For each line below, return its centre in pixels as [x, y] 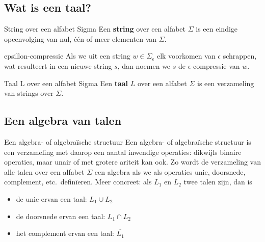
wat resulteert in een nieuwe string [58, 65]
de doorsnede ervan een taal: [61, 216]
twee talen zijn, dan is [218, 182]
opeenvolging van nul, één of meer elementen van [81, 38]
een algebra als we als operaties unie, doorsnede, [170, 171]
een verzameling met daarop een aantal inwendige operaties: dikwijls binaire [123, 152]
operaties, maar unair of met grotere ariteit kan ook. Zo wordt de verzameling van [132, 162]
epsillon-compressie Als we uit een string [67, 56]
